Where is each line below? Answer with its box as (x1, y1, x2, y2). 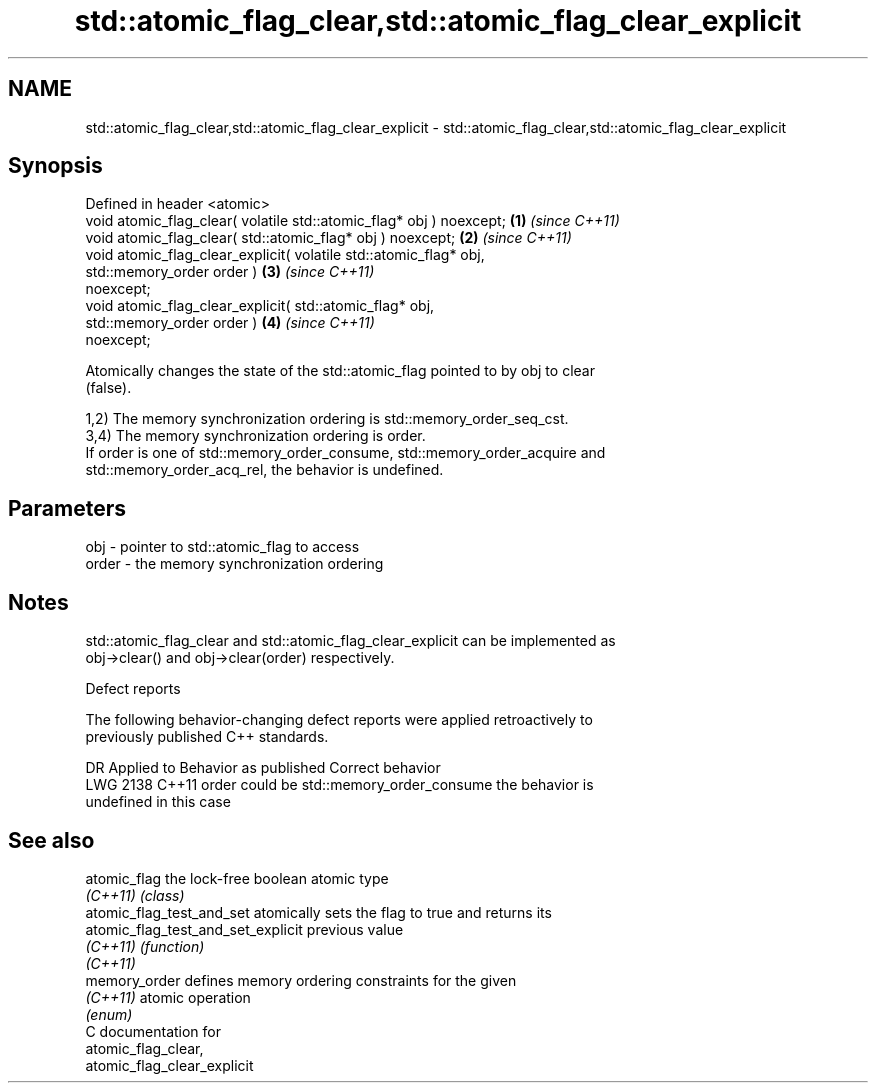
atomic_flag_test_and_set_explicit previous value (85, 920, 404, 938)
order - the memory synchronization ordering (85, 555, 384, 573)
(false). (85, 379, 132, 397)
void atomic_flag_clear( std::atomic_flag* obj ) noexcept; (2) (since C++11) (85, 229, 572, 247)
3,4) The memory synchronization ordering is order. (85, 427, 426, 445)
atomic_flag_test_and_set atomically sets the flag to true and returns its (85, 903, 552, 921)
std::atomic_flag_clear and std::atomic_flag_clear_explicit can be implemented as (85, 632, 616, 650)
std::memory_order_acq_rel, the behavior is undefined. (85, 461, 444, 479)
